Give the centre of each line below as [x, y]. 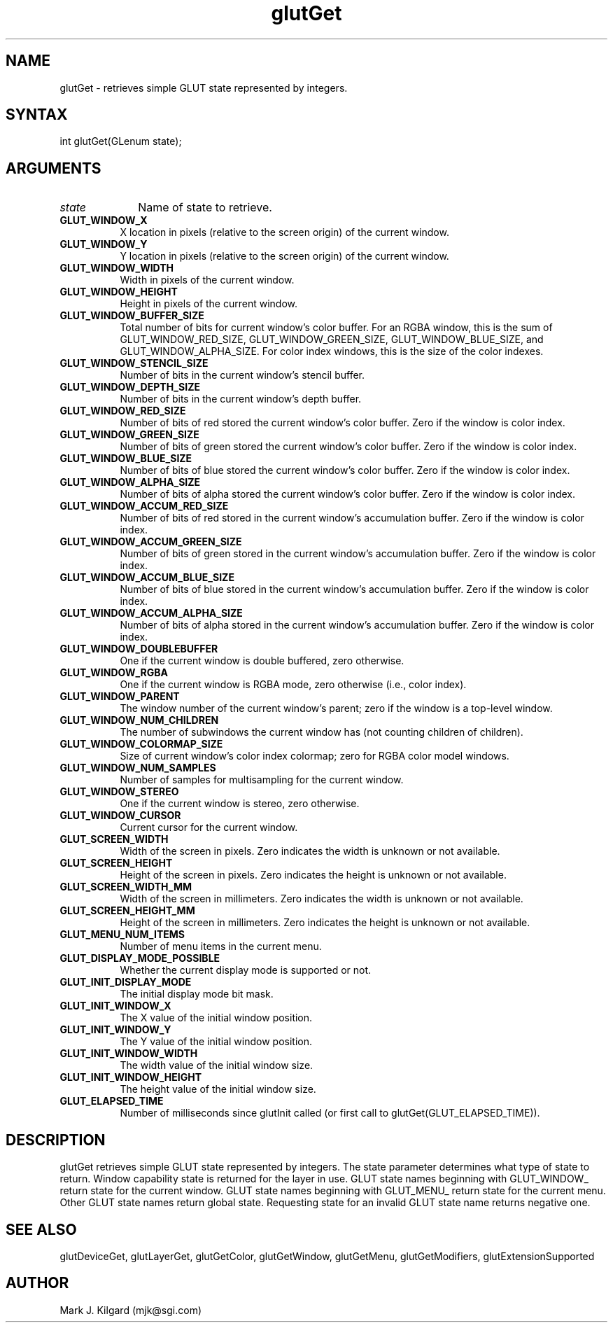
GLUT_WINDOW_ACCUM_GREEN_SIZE [151, 542]
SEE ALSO [41, 1229]
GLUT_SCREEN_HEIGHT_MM [127, 911]
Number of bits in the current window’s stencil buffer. [242, 375]
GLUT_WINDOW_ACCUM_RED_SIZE [144, 506]
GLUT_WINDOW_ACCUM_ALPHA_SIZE [151, 613]
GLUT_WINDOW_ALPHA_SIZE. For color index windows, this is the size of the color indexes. [332, 351]
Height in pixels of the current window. [209, 304]
